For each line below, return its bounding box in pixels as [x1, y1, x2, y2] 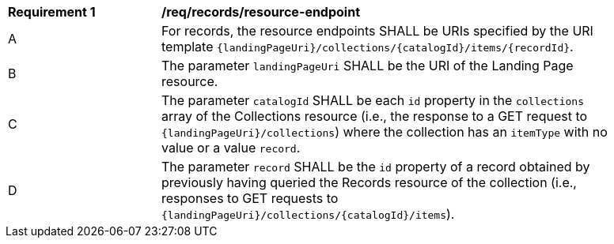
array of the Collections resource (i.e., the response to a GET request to [161, 108, 588, 124]
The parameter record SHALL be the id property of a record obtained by [161, 159, 590, 175]
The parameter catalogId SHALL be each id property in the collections [161, 92, 584, 108]
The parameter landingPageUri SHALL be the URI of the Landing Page [161, 58, 574, 73]
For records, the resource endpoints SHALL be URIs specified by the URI [161, 23, 593, 39]
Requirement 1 [8, 4, 96, 20]
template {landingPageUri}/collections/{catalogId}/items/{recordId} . [161, 39, 574, 54]
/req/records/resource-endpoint [161, 4, 361, 20]
